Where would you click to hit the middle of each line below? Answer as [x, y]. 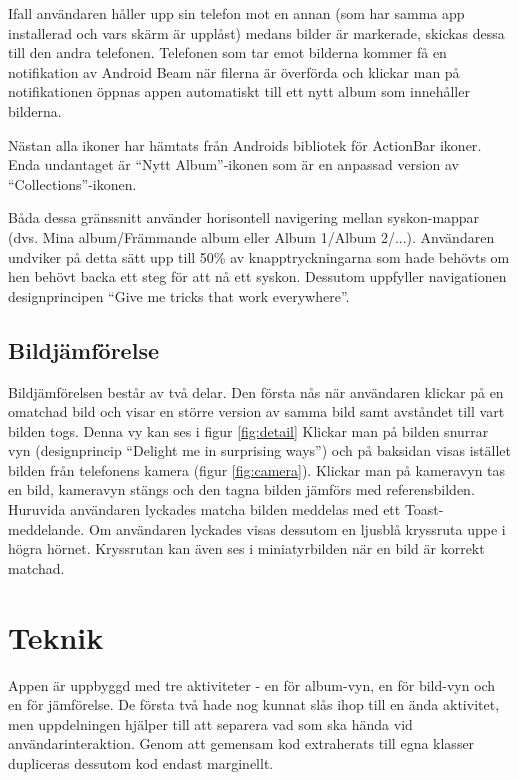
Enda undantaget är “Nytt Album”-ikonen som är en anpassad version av [233, 164]
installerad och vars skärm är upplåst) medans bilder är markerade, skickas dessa [256, 32]
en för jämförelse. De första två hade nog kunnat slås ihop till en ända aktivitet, [254, 704]
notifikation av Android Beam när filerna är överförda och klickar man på [234, 71]
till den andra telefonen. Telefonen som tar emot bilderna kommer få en [227, 52]
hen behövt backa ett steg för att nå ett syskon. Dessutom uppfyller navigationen [257, 276]
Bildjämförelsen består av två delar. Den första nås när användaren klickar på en [256, 391]
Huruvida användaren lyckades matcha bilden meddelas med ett [204, 509]
